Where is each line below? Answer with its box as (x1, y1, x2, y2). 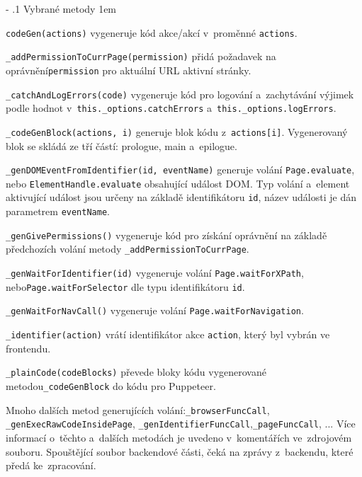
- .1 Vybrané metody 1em (6, 1, 117, 16)
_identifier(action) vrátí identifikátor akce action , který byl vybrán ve (6, 327, 330, 342)
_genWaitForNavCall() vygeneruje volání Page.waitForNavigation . (6, 303, 304, 318)
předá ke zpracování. (6, 458, 96, 473)
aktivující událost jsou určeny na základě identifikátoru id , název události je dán (6, 190, 356, 205)
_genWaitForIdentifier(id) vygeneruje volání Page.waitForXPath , (6, 265, 304, 280)
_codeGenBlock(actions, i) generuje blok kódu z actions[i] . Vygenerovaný (6, 124, 348, 139)
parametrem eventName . (6, 204, 110, 219)
